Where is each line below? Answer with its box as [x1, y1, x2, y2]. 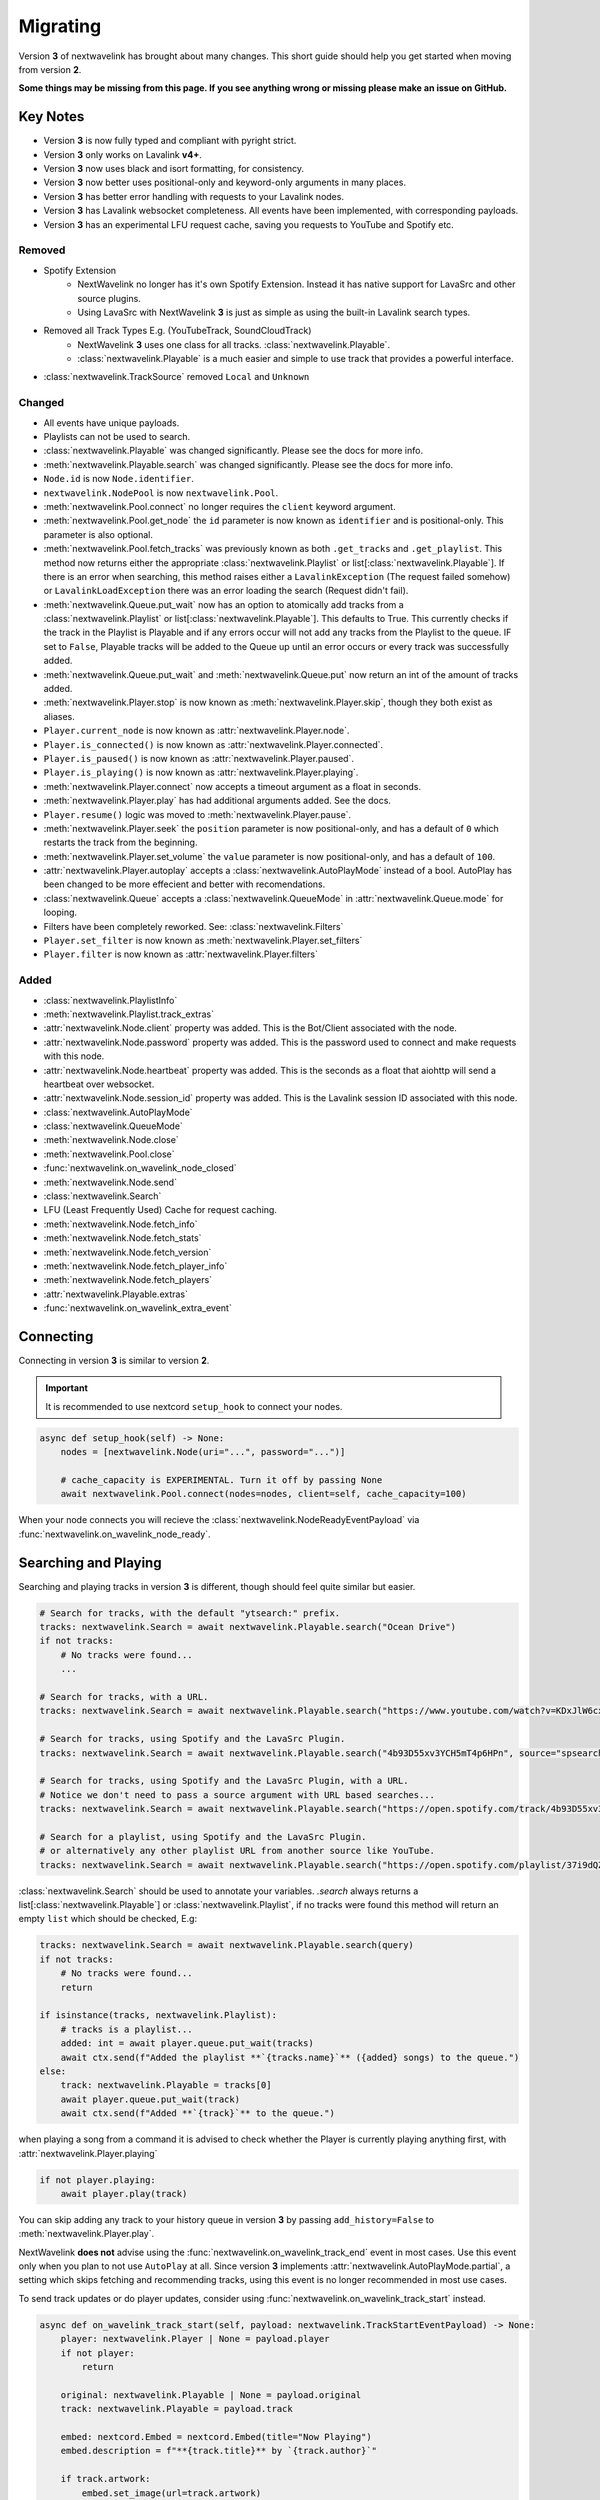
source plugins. [77, 292, 142, 304]
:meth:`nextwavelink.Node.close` [43, 1134, 179, 1146]
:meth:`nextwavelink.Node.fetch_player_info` [43, 1260, 228, 1272]
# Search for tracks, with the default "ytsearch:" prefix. [39, 1607, 341, 1619]
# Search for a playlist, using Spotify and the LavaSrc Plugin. [39, 1831, 367, 1842]
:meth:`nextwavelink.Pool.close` [43, 1148, 175, 1160]
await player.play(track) [60, 2188, 188, 2199]
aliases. [43, 710, 75, 722]
